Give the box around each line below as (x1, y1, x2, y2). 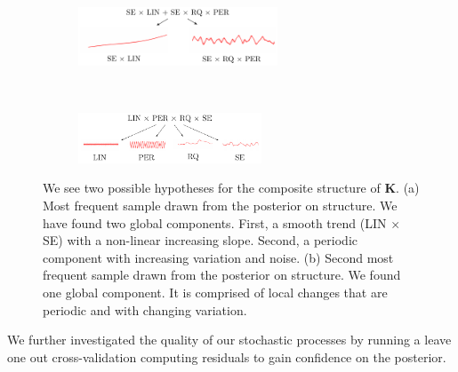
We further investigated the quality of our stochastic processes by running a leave (7, 330, 452, 349)
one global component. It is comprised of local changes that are (43, 282, 388, 301)
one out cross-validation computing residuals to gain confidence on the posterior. (7, 347, 446, 366)
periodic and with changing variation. (43, 300, 247, 319)
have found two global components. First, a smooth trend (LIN (43, 213, 387, 232)
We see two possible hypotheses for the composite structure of (43, 178, 381, 197)
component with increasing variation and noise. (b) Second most (43, 248, 394, 266)
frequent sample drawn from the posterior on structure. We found (43, 265, 401, 284)
